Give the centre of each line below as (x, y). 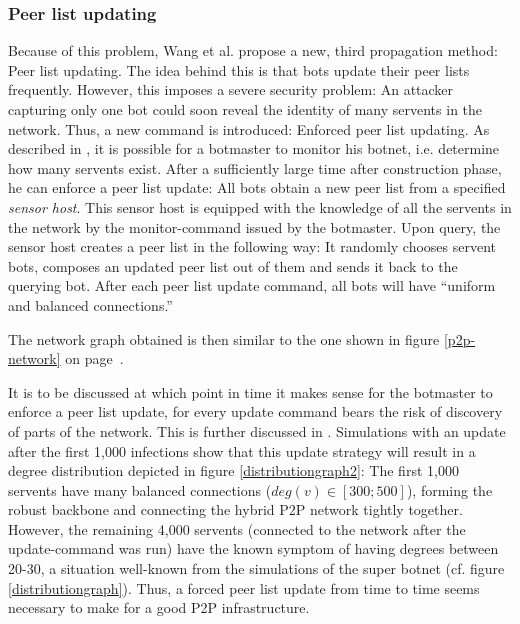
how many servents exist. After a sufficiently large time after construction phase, (255, 167)
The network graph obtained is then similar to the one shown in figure (224, 338)
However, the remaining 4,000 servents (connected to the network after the (237, 528)
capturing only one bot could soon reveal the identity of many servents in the (245, 109)
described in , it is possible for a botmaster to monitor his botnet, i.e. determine (254, 148)
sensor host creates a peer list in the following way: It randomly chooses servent (252, 246)
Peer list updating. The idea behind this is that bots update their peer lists (239, 69)
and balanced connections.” (90, 304)
